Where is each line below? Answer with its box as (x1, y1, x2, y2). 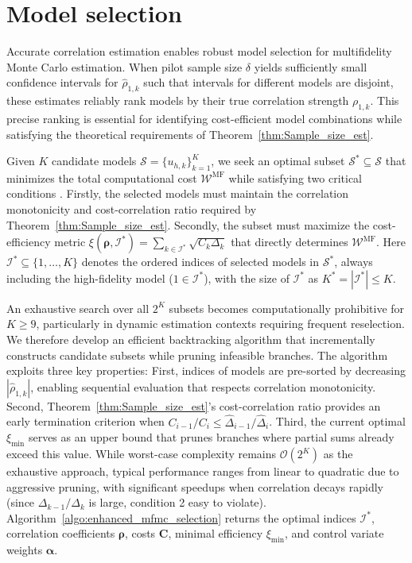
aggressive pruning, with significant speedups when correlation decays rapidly (6, 478, 383, 495)
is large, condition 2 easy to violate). (88, 494, 266, 511)
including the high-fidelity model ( (6, 269, 173, 286)
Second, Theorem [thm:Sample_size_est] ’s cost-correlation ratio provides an (6, 397, 381, 414)
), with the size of (204, 269, 290, 286)
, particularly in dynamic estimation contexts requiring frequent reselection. (36, 315, 405, 332)
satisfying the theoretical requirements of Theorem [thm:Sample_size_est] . (6, 125, 374, 142)
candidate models (52, 152, 137, 169)
